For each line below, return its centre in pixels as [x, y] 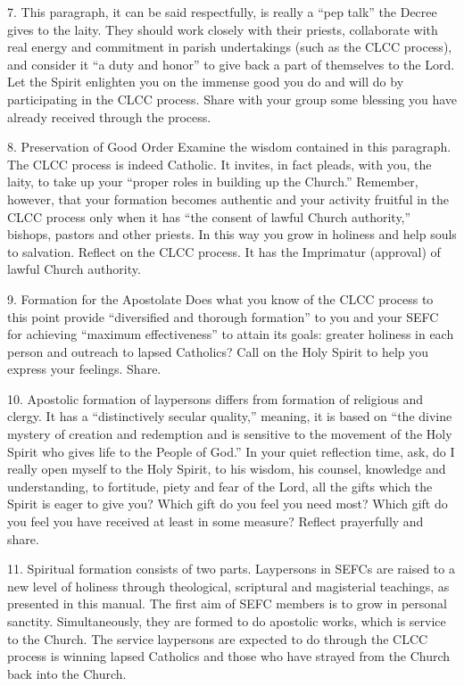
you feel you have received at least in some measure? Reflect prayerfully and [215, 521]
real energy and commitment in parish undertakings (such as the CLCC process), [230, 47]
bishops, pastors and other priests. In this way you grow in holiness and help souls [232, 234]
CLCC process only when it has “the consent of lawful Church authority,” [209, 216]
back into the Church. [67, 673]
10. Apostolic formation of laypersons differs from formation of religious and [215, 398]
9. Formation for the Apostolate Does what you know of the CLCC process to [220, 298]
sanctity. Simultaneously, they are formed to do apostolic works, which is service [227, 621]
